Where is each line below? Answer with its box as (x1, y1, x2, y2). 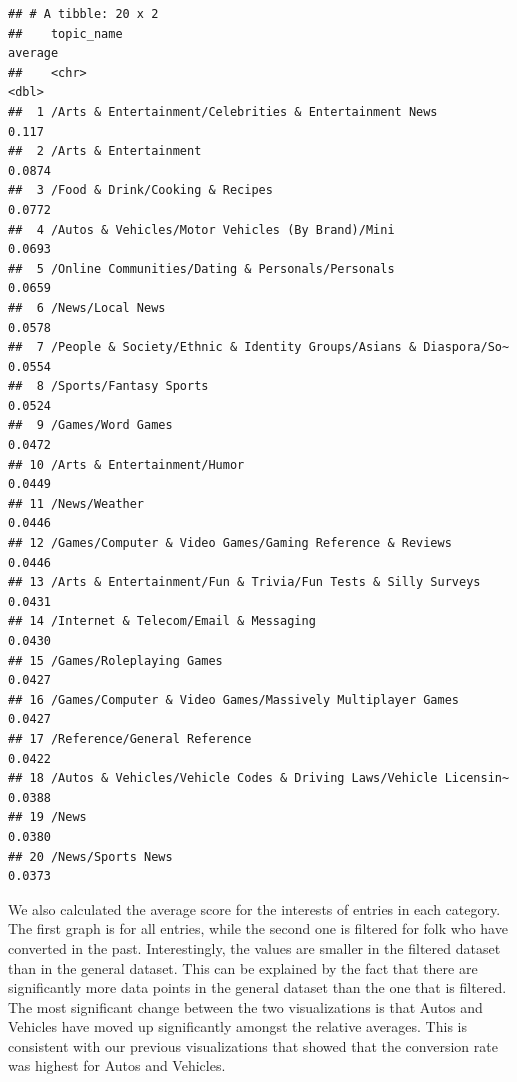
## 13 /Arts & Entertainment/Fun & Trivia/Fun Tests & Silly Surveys (8, 575, 481, 590)
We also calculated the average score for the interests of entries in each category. (8, 898, 501, 919)
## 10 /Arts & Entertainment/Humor (8, 457, 245, 472)
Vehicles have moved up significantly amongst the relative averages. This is (8, 1016, 467, 1037)
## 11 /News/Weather (8, 496, 145, 511)
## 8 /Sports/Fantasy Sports (8, 379, 209, 394)
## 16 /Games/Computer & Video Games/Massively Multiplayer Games (8, 692, 460, 707)
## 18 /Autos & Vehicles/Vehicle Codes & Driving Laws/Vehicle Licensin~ (8, 771, 510, 786)
